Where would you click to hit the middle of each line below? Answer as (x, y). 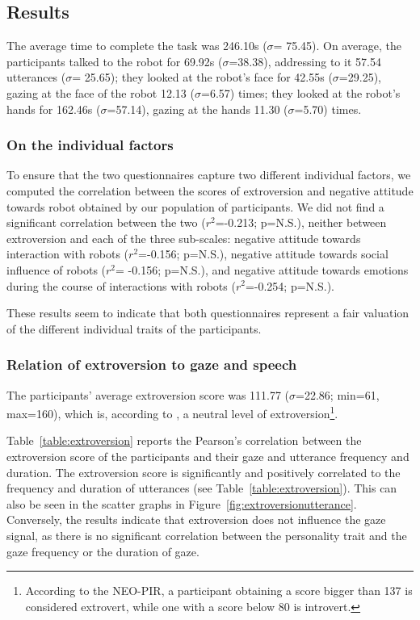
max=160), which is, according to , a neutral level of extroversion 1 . (172, 412)
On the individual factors (90, 145)
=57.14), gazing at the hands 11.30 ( (197, 109)
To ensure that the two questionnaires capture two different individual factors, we (209, 175)
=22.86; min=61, (338, 394)
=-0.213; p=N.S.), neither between (301, 222)
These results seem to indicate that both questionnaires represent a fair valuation (208, 313)
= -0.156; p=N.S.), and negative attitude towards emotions (262, 269)
